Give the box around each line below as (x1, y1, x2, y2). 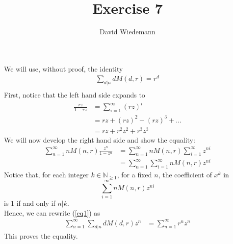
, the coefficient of (158, 170, 212, 180)
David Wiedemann (100, 26, 155, 37)
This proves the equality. (4, 231, 78, 241)
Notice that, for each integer (4, 170, 89, 180)
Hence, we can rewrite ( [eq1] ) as (4, 207, 100, 218)
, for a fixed (117, 170, 152, 180)
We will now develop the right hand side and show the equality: (4, 134, 195, 145)
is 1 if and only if (4, 197, 55, 208)
